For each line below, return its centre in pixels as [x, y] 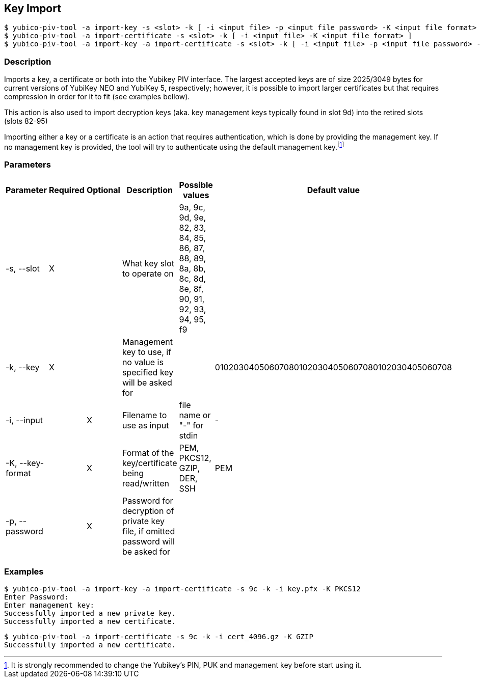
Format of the [148, 453]
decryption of [148, 511]
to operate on [148, 273]
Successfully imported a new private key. [90, 613]
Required [66, 190]
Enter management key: [49, 605]
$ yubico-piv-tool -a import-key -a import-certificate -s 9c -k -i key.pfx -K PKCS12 [182, 589]
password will [148, 541]
